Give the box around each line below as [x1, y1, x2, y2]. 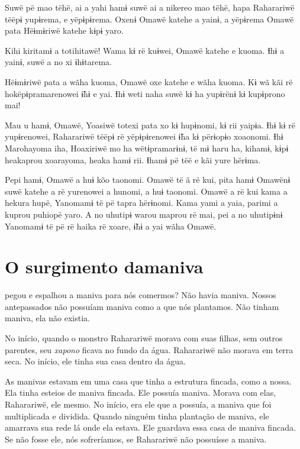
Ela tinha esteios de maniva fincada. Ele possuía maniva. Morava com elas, [5, 386, 276, 399]
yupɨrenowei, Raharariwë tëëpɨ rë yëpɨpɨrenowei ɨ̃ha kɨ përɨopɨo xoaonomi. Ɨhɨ [5, 130, 283, 143]
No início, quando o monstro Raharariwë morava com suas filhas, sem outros [5, 332, 283, 344]
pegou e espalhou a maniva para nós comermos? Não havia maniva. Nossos [5, 289, 276, 301]
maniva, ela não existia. [5, 312, 90, 324]
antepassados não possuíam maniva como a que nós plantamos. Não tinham [5, 300, 279, 312]
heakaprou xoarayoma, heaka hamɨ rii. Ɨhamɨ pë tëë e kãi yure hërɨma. [5, 153, 261, 166]
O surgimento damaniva [5, 254, 204, 279]
